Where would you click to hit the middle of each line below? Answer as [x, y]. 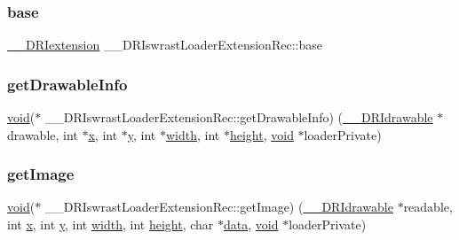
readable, [428, 207]
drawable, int [43, 134]
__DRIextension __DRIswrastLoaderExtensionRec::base [165, 45]
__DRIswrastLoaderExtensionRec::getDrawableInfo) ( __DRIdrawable [239, 117]
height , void [261, 134]
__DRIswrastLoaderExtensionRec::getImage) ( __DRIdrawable [219, 207]
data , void [251, 225]
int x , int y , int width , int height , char [111, 225]
